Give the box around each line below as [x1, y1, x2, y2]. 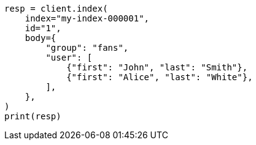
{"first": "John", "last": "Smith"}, [66, 62, 248, 72]
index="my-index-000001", [25, 13, 150, 23]
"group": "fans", [45, 43, 129, 53]
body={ [25, 33, 56, 43]
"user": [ [45, 53, 93, 62]
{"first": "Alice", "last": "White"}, [66, 72, 253, 82]
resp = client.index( [4, 4, 108, 13]
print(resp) [4, 111, 61, 121]
